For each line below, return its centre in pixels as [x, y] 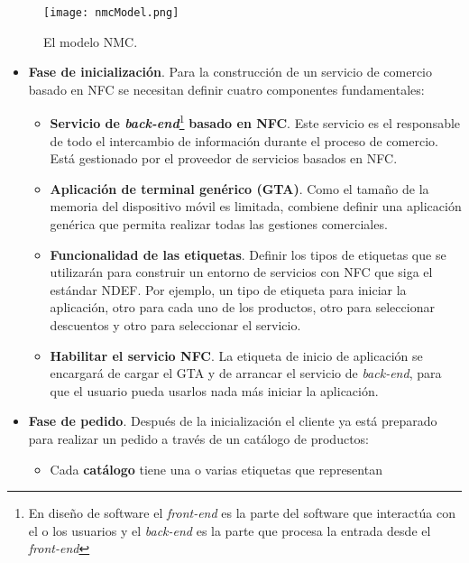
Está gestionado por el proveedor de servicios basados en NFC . [224, 158]
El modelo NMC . [91, 41]
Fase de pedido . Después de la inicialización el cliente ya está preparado [233, 421]
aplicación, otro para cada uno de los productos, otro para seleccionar [242, 307]
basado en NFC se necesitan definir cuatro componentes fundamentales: [226, 89]
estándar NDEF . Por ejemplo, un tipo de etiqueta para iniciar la [228, 289]
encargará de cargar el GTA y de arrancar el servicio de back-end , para [246, 373]
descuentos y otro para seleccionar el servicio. [175, 325]
